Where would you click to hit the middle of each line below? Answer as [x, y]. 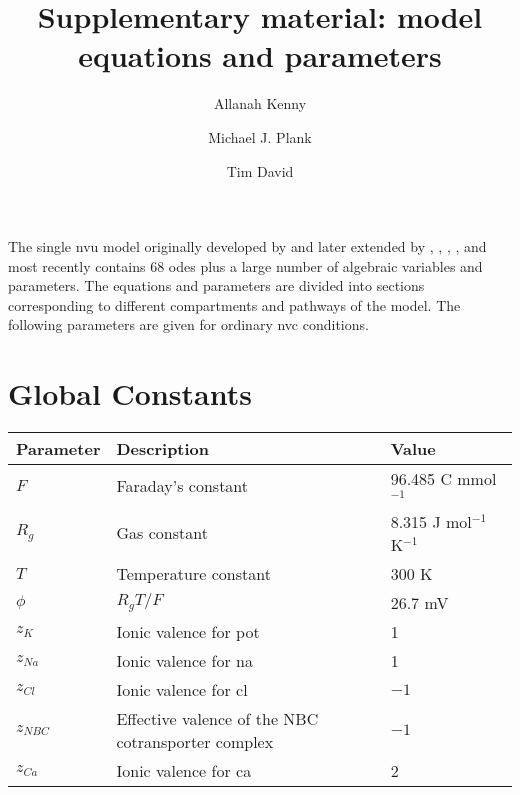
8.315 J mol [431, 521]
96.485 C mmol [443, 479]
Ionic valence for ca [184, 770]
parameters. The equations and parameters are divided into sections [216, 285]
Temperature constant [193, 573]
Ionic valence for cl [182, 689]
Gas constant [162, 533]
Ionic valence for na [184, 660]
